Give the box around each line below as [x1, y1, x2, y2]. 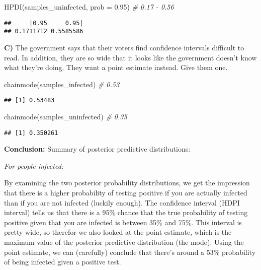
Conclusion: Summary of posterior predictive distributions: [4, 144, 191, 154]
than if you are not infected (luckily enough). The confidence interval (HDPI [4, 197, 240, 208]
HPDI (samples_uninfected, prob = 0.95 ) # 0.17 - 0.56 [4, 2, 174, 12]
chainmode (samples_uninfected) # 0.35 [4, 111, 127, 121]
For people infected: [4, 160, 64, 171]
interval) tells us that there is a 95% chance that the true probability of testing [4, 207, 248, 218]
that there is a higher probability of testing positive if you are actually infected [4, 187, 247, 197]
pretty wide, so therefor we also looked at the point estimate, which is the [4, 227, 232, 237]
